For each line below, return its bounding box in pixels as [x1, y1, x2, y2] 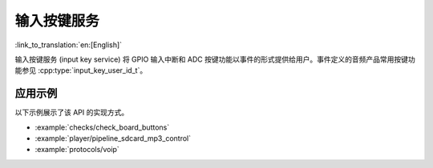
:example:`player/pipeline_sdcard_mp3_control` [34, 134, 192, 143]
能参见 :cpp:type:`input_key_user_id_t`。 [14, 66, 148, 75]
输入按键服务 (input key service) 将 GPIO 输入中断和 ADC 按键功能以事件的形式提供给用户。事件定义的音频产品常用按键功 [14, 54, 416, 64]
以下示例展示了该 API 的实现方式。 [14, 108, 129, 118]
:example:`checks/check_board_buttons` [34, 122, 170, 132]
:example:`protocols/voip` [34, 145, 119, 154]
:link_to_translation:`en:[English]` [14, 40, 123, 50]
